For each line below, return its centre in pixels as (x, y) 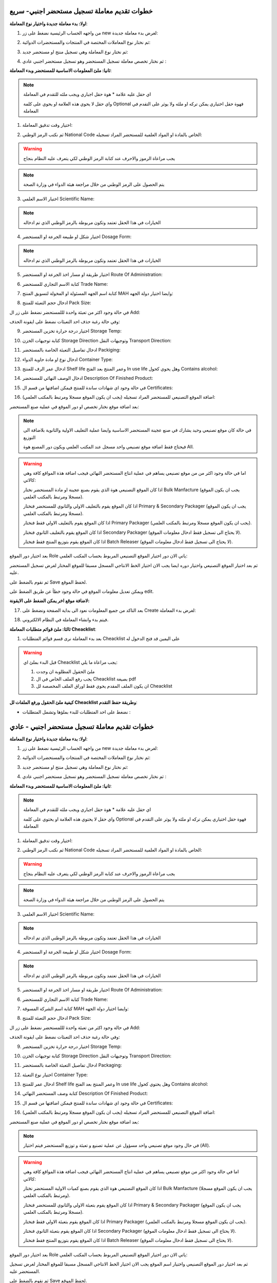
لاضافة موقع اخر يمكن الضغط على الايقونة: (50, 601)
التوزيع (29, 437)
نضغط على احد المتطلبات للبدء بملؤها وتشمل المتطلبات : (76, 712)
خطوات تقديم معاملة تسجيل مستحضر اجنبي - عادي (82, 726)
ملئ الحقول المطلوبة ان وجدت (65, 672)
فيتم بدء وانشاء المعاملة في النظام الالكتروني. (65, 620)
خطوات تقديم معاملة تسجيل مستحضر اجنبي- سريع (81, 11)
